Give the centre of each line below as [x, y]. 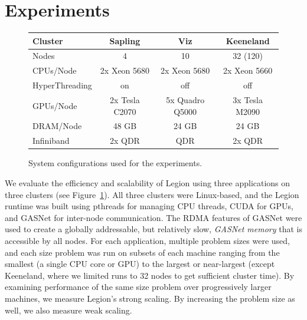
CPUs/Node [55, 70]
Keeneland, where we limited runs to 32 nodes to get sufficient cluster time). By [150, 275]
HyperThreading [62, 85]
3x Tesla [248, 100]
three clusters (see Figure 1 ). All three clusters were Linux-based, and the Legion [152, 194]
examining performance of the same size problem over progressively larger [138, 287]
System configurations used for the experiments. [115, 163]
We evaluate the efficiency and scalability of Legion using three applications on [148, 182]
